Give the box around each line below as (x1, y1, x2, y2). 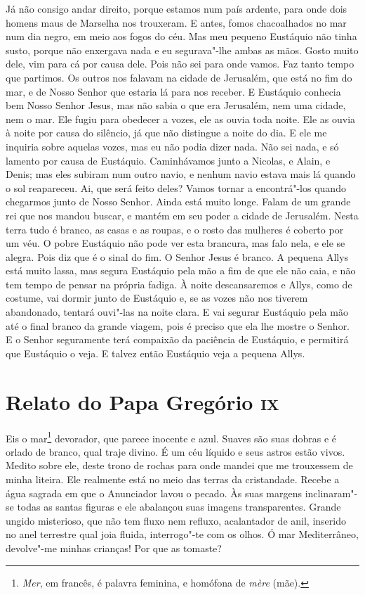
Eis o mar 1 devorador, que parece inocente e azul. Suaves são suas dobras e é (6, 428, 336, 445)
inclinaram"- (305, 485, 358, 500)
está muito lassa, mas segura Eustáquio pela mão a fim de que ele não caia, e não (6, 263, 356, 278)
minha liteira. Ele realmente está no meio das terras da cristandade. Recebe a (6, 472, 340, 486)
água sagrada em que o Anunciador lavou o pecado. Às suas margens (6, 485, 303, 500)
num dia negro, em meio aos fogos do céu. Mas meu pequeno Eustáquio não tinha (6, 29, 357, 44)
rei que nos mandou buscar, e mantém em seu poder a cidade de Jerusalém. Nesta (6, 207, 359, 222)
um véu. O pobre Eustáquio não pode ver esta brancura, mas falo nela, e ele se (6, 236, 345, 250)
